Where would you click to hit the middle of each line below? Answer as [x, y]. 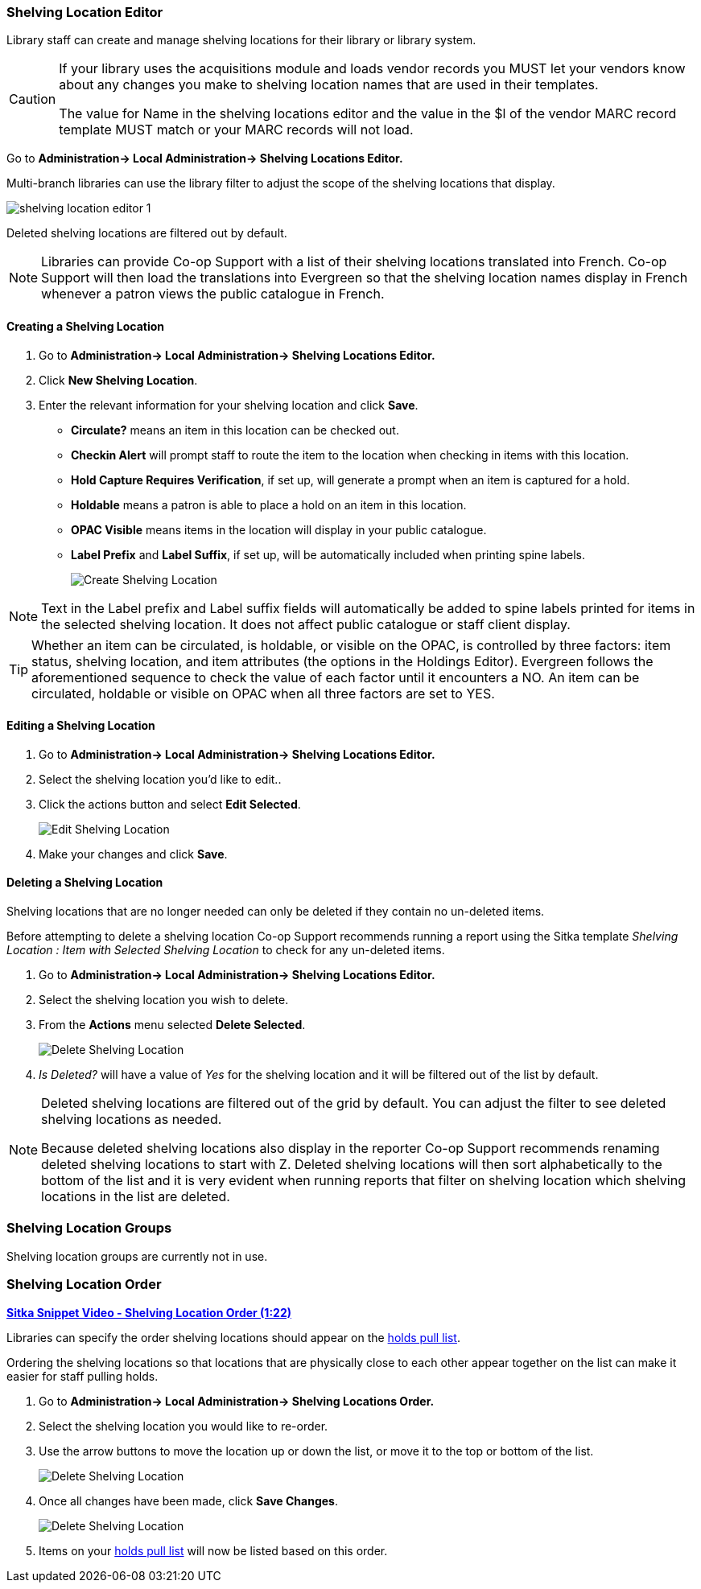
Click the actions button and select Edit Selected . [170, 804]
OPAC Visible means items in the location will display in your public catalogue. [279, 529]
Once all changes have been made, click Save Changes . [188, 1500]
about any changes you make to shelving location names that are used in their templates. [329, 85]
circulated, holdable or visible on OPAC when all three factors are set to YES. [263, 693]
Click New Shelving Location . [118, 380]
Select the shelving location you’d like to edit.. [160, 779]
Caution [33, 99]
